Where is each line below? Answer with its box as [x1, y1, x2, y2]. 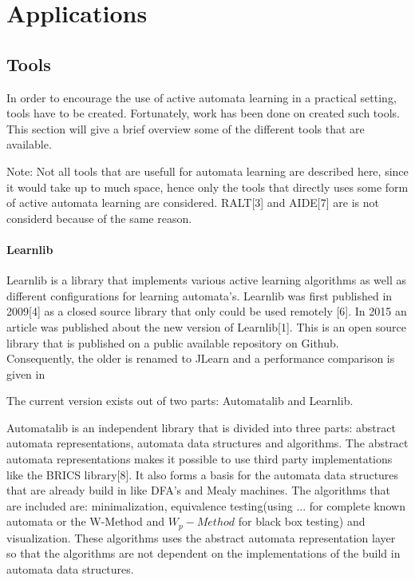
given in [6, 365, 45, 382]
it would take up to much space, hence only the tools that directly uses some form [6, 178, 409, 195]
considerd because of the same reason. [6, 209, 192, 226]
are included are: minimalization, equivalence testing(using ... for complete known [6, 497, 406, 514]
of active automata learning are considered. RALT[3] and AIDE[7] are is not [6, 194, 379, 211]
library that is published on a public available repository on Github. [6, 334, 339, 351]
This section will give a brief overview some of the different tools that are [6, 120, 365, 137]
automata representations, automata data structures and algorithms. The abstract [6, 435, 409, 451]
